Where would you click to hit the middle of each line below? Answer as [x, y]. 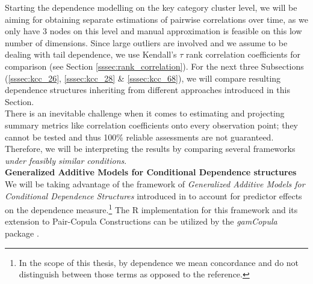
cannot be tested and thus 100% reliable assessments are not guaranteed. [139, 137]
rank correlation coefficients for [243, 54]
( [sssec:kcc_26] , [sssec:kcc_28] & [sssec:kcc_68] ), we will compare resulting [143, 78]
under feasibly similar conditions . [66, 160]
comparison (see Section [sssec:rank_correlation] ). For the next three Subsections [154, 66]
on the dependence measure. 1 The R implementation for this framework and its [151, 209]
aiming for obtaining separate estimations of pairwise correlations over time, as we [156, 19]
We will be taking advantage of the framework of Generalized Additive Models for [155, 183]
